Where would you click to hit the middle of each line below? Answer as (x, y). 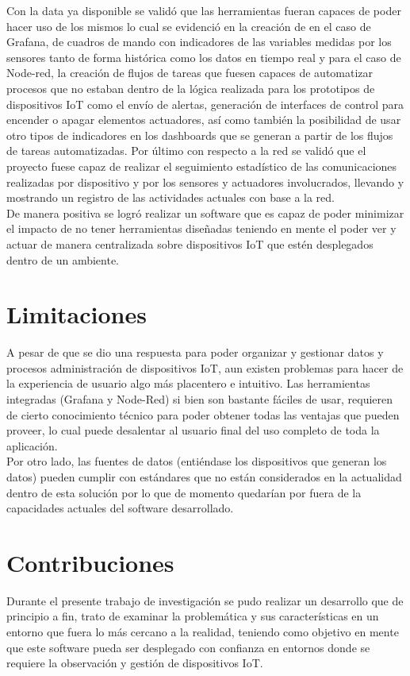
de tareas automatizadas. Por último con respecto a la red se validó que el (186, 151)
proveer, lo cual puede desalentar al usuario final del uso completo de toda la (193, 430)
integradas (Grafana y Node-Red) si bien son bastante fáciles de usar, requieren (200, 399)
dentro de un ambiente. (63, 259)
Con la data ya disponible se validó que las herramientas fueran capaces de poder (204, 10)
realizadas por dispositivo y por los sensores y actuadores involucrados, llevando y (205, 182)
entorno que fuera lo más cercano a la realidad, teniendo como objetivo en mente (203, 632)
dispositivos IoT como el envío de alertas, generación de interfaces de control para (205, 104)
